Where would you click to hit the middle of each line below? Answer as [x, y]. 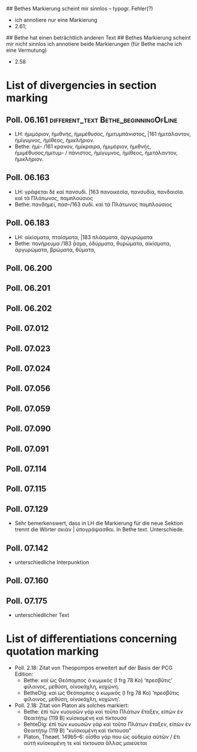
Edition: [24, 674]
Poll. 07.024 [29, 368]
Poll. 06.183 [28, 223]
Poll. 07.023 [28, 349]
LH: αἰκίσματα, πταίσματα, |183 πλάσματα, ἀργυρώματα [84, 237]
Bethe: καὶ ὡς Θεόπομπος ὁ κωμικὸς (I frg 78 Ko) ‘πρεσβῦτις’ [98, 681]
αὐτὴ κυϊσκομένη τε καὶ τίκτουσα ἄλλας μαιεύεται [85, 743]
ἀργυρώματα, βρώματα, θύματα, [55, 250]
